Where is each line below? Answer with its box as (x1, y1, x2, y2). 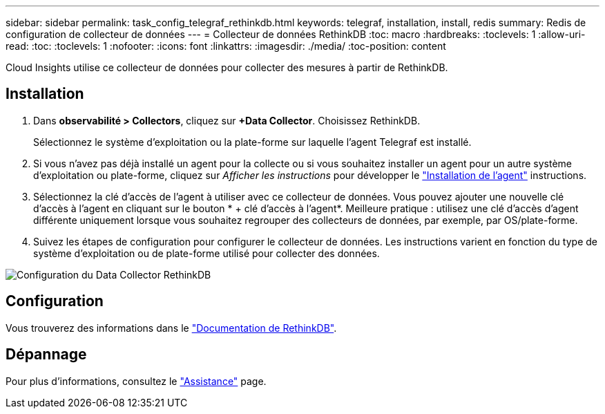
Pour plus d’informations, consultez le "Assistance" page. (6, 375, 267, 387)
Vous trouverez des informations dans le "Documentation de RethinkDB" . (6, 321, 337, 334)
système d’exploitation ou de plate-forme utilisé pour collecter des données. (33, 247, 380, 259)
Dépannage (6, 346, 87, 364)
